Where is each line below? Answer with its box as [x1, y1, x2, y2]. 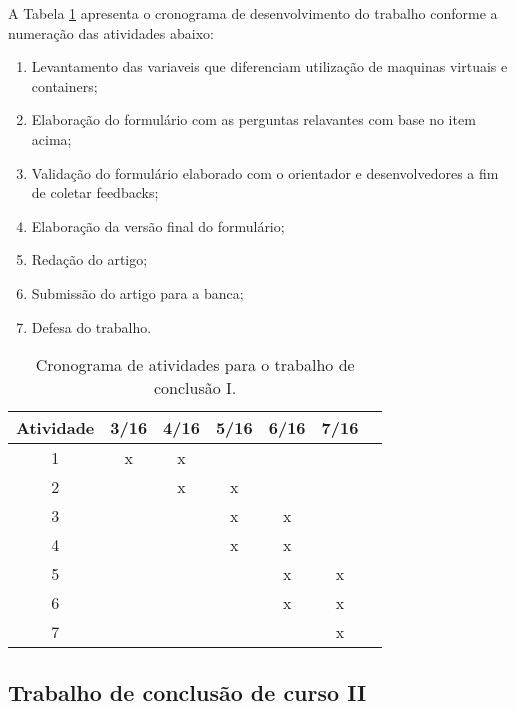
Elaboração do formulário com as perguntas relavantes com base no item [31, 109, 476, 130]
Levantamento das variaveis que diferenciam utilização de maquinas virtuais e [31, 56, 508, 77]
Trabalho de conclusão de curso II [8, 676, 367, 707]
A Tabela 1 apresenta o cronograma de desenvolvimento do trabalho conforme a [8, 3, 498, 23]
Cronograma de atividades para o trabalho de [35, 353, 355, 377]
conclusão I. [154, 376, 237, 400]
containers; [31, 75, 98, 96]
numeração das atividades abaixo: [8, 22, 214, 43]
